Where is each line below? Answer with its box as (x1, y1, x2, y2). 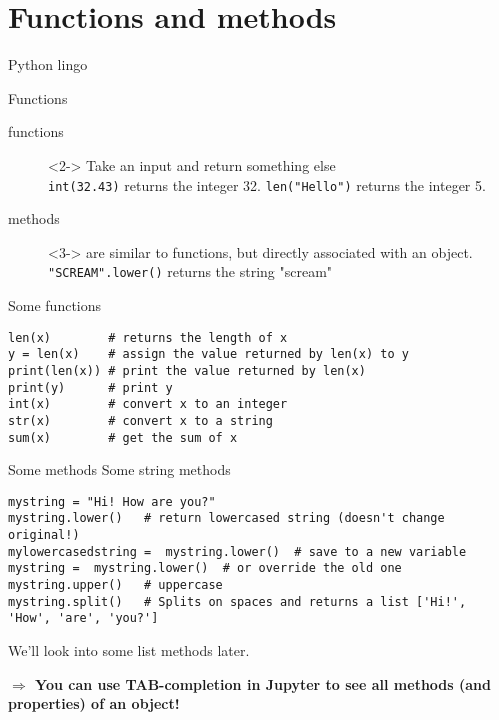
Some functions (8, 295, 102, 315)
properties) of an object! (8, 693, 180, 714)
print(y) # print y (8, 380, 173, 395)
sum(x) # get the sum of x (8, 430, 238, 445)
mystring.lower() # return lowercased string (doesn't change (8, 511, 445, 526)
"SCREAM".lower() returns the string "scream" (48, 261, 333, 282)
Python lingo (8, 54, 88, 75)
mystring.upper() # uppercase (8, 578, 223, 593)
